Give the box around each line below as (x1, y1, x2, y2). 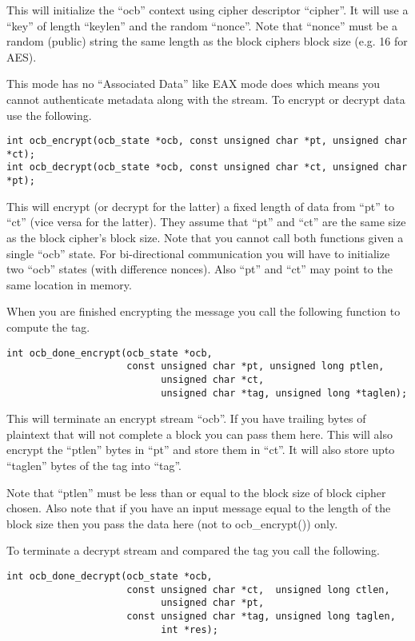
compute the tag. (6, 318, 90, 335)
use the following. (6, 106, 92, 123)
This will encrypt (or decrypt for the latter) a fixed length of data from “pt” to (6, 197, 394, 214)
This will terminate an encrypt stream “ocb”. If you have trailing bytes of (6, 410, 366, 427)
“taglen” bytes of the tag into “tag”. (6, 456, 182, 473)
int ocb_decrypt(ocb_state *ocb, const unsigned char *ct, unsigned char (6, 161, 408, 173)
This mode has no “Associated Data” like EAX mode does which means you (6, 75, 381, 92)
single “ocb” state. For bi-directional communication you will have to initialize (6, 245, 390, 261)
